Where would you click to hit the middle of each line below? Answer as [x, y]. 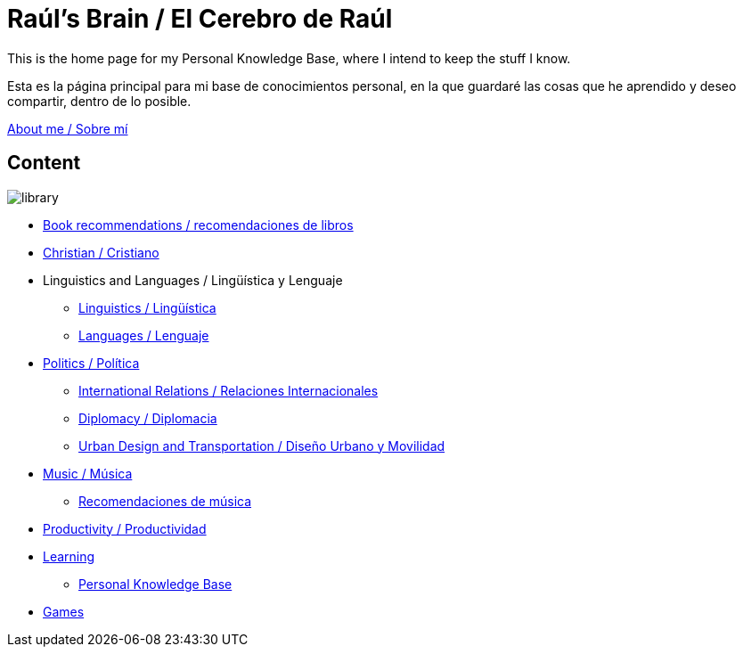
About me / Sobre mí [68, 128]
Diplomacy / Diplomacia [148, 418]
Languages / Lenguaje [144, 335]
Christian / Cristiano [101, 252]
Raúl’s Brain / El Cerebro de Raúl [200, 19]
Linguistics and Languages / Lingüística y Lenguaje [193, 280]
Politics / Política [91, 363]
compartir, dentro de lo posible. [99, 101]
